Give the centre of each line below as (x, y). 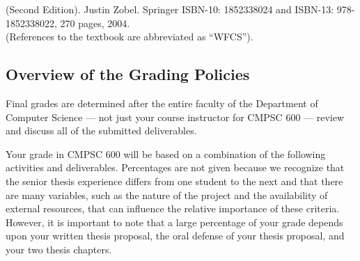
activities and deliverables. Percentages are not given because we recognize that (175, 167)
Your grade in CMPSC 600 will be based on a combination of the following (166, 153)
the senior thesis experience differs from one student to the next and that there (174, 181)
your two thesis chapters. (59, 249)
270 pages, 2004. (95, 23)
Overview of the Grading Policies (128, 74)
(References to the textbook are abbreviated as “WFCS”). (130, 37)
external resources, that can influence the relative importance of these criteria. (173, 208)
